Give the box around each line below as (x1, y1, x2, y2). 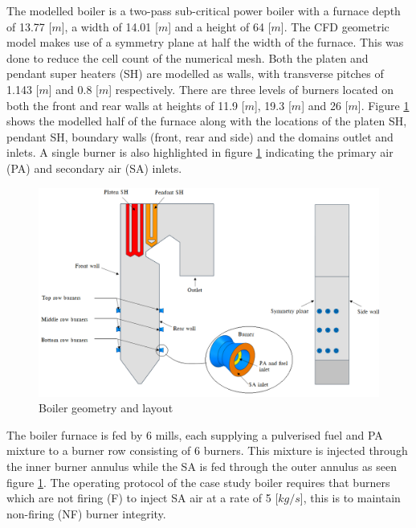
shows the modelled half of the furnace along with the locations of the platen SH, (6, 113, 407, 129)
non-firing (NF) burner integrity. (6, 505, 166, 522)
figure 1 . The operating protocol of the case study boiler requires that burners (6, 473, 390, 490)
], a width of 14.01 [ (61, 18, 158, 35)
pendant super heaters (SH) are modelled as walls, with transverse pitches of (6, 65, 384, 82)
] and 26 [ (301, 96, 349, 113)
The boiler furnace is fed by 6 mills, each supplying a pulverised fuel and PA (6, 426, 383, 443)
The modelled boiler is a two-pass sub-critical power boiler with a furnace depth (6, 2, 401, 18)
